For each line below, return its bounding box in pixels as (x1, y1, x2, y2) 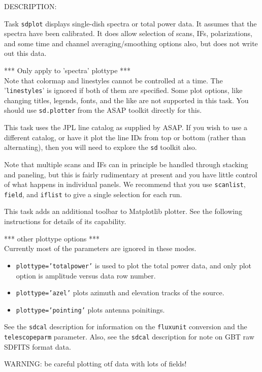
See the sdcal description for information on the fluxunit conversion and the (4, 321, 247, 332)
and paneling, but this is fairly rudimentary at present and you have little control (4, 169, 257, 179)
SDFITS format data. (4, 341, 71, 352)
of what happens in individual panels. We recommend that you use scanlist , (4, 179, 246, 190)
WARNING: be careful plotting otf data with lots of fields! (4, 358, 187, 369)
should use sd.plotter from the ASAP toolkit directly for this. (4, 105, 202, 115)
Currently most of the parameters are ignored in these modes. (4, 243, 196, 254)
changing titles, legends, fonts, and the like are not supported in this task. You (4, 95, 249, 105)
